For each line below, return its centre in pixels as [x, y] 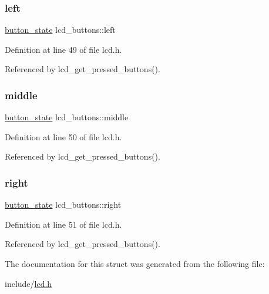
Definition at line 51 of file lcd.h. [63, 224]
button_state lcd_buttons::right [63, 205]
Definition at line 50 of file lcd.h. [63, 136]
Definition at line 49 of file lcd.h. [63, 49]
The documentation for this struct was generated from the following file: [135, 263]
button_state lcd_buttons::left [60, 30]
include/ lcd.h [28, 283]
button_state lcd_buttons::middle [67, 117]
